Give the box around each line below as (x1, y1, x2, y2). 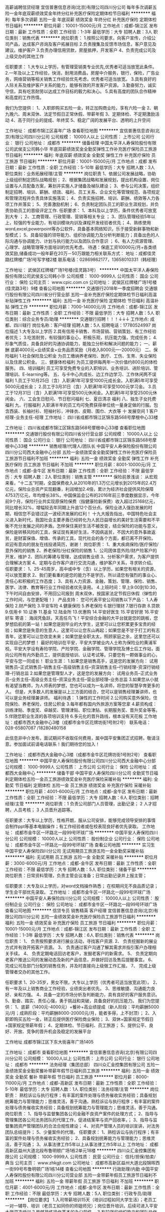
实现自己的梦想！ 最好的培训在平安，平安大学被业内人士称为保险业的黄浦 (5, 640, 153, 645)
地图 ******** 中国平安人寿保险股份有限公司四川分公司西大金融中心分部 (9, 758, 156, 764)
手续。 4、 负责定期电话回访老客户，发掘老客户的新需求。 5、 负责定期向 (9, 951, 158, 956)
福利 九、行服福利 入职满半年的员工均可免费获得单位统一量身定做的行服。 (5, 402, 154, 408)
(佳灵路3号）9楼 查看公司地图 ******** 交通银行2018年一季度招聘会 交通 (5, 285, 154, 291)
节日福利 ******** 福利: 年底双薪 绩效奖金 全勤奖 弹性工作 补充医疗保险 (5, 152, 151, 158)
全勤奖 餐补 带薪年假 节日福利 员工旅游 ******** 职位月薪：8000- (14, 1074, 149, 1079)
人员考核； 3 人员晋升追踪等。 (13, 807, 75, 813)
